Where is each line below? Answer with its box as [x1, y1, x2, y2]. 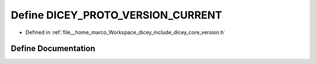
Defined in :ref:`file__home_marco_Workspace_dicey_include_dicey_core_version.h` [25, 29, 225, 36]
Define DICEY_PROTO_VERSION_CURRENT [11, 9, 222, 21]
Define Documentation [11, 44, 95, 54]
